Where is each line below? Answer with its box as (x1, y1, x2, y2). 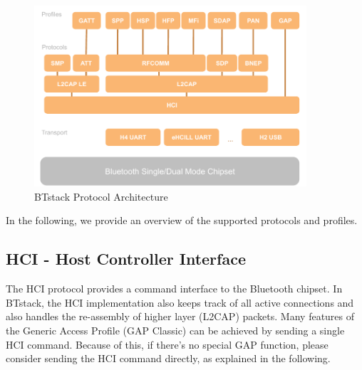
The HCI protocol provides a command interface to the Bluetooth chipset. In (6, 281, 343, 296)
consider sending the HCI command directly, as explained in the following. (6, 351, 331, 366)
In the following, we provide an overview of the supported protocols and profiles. (6, 213, 358, 228)
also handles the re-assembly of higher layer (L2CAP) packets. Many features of (6, 309, 355, 324)
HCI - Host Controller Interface (6, 248, 246, 270)
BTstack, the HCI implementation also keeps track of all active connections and (6, 295, 354, 310)
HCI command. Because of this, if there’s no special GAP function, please (6, 337, 329, 351)
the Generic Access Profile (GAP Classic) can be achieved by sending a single (6, 323, 345, 337)
